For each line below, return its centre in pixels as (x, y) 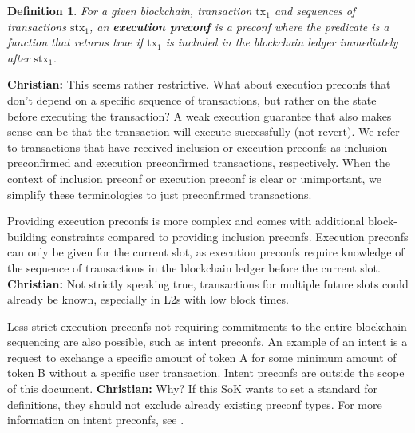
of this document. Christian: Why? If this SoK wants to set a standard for (193, 389)
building (27, 236)
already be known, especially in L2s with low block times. (148, 299)
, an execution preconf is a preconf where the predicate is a (239, 26)
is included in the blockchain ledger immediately (282, 42)
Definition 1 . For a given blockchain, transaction (130, 10)
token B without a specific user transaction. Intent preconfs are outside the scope (206, 373)
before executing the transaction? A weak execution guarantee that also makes (200, 115)
